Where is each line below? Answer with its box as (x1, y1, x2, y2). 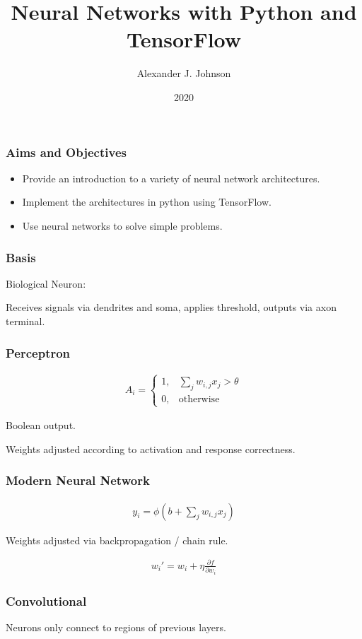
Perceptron (6, 344, 71, 361)
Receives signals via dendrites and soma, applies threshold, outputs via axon (6, 300, 337, 315)
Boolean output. (6, 418, 76, 433)
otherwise (178, 394, 220, 404)
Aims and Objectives (6, 143, 127, 160)
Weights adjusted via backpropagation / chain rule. (6, 532, 228, 547)
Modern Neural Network (6, 471, 150, 489)
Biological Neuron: (6, 276, 86, 291)
